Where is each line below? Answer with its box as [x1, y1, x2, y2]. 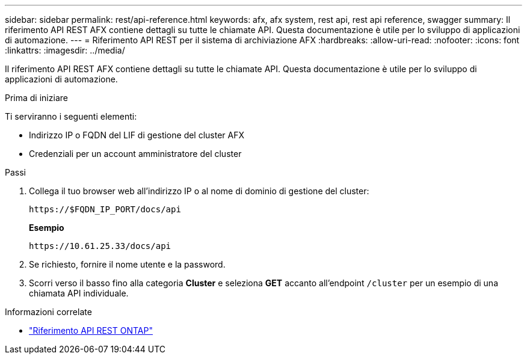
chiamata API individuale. [29, 288, 129, 298]
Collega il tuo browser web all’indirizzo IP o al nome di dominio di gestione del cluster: [29, 186, 369, 196]
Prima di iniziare [5, 93, 68, 103]
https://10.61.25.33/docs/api [29, 241, 171, 251]
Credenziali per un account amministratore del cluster [29, 149, 242, 159]
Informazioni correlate [5, 307, 92, 317]
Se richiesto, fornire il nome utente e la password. [29, 259, 226, 269]
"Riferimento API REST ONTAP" [29, 325, 153, 336]
